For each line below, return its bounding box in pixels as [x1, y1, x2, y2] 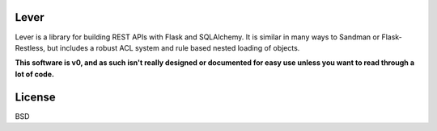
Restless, [15, 43, 46, 52]
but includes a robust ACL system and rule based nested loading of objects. [47, 43, 300, 52]
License [15, 90, 56, 104]
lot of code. [15, 69, 54, 79]
